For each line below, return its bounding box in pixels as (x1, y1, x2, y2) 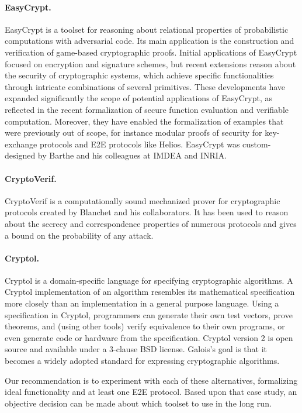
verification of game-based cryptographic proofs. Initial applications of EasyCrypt (5, 46, 297, 58)
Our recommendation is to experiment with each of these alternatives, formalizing (5, 374, 298, 386)
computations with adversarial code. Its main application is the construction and (5, 35, 294, 47)
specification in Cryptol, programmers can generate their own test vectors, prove (5, 308, 293, 321)
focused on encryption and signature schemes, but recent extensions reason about (5, 57, 296, 70)
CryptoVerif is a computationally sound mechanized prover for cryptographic (5, 194, 280, 206)
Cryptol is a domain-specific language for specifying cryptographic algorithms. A (5, 274, 293, 286)
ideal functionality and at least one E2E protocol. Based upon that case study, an (5, 386, 297, 398)
